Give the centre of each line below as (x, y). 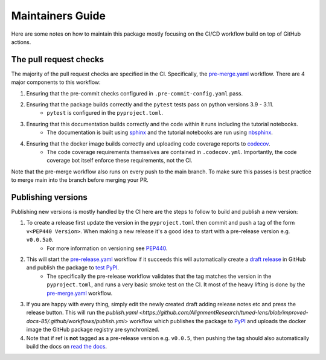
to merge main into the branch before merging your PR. (80, 180)
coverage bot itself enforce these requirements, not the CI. (120, 161)
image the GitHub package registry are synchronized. (93, 330)
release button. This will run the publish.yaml (82, 313)
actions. (21, 42)
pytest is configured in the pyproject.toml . (105, 113)
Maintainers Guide (58, 16)
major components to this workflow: (56, 82)
